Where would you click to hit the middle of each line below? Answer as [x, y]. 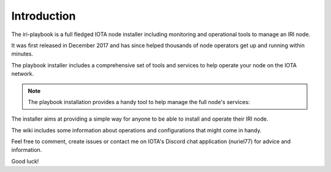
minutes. [22, 54]
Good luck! [25, 161]
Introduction [44, 16]
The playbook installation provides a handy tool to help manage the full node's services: [139, 102]
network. [23, 74]
